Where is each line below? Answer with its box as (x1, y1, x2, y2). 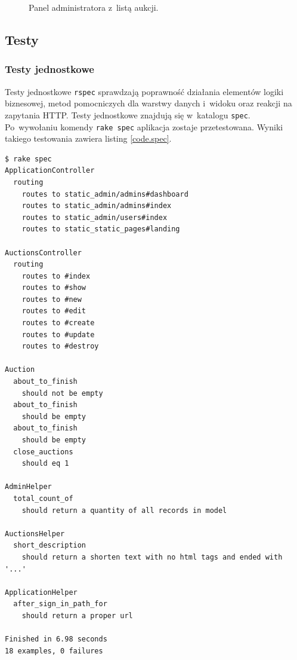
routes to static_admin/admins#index (21, 201, 172, 210)
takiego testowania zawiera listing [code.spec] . (5, 132, 172, 145)
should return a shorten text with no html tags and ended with (21, 552, 283, 561)
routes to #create (21, 319, 95, 328)
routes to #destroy (21, 342, 99, 351)
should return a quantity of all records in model (21, 506, 227, 515)
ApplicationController (5, 166, 95, 175)
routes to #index (21, 271, 91, 280)
